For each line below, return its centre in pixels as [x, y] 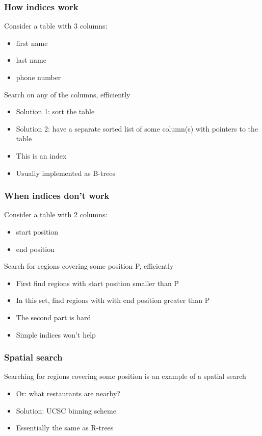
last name [31, 60]
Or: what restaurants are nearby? [68, 393]
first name [32, 43]
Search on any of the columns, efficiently [67, 94]
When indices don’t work [57, 196]
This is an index [41, 155]
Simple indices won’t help [56, 334]
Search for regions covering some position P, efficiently [89, 266]
